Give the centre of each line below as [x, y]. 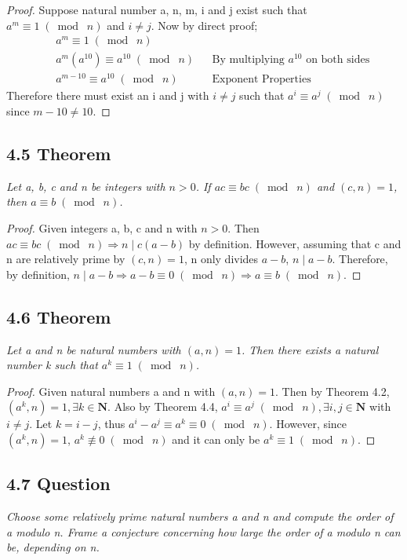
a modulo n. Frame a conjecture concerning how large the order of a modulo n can [203, 531]
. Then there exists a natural [310, 349]
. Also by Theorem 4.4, [163, 406]
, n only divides [221, 259]
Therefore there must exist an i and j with [108, 95]
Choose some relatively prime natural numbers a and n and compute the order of [200, 516]
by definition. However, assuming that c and [295, 243]
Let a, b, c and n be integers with [86, 186]
